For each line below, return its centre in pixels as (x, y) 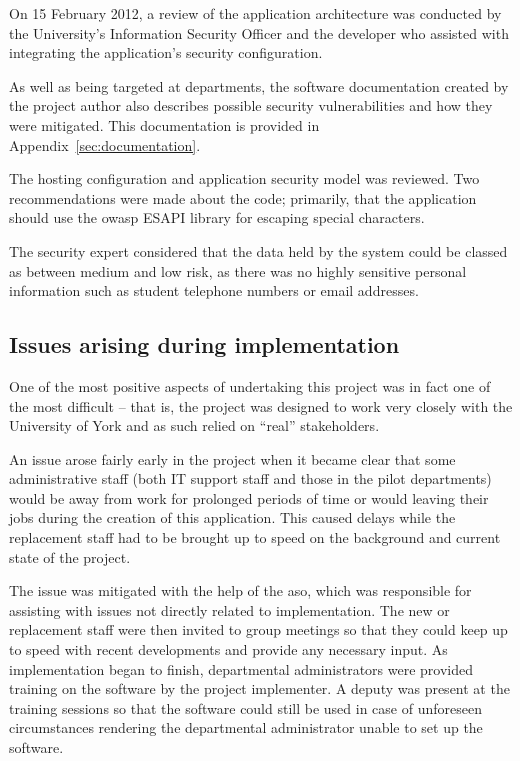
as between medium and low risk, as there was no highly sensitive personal (238, 270)
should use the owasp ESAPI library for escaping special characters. (217, 217)
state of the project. (70, 556)
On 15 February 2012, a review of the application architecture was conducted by (255, 13)
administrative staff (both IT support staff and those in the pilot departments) (250, 478)
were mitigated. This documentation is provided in (164, 124)
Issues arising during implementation (204, 344)
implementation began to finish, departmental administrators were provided (241, 668)
